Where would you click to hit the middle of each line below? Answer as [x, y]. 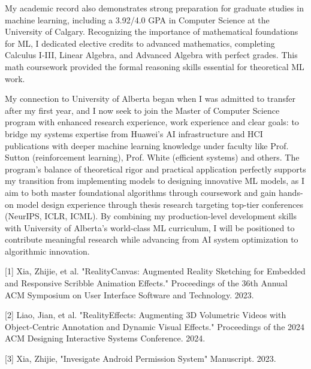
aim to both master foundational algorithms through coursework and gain [141, 192]
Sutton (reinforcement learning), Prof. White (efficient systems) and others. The [152, 157]
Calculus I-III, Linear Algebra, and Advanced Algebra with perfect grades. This [151, 55]
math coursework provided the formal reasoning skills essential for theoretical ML [155, 66]
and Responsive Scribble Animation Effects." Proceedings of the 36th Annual [146, 283]
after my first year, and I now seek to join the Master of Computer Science [142, 110]
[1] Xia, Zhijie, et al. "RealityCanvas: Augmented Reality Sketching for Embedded [155, 271]
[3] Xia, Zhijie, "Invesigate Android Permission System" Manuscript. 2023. [141, 359]
